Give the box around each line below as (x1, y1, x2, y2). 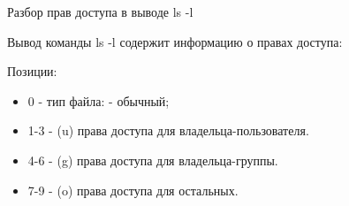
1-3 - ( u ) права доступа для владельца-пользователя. (27, 121, 309, 140)
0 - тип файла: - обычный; (27, 91, 170, 110)
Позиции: (7, 62, 57, 80)
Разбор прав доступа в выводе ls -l (7, 3, 193, 20)
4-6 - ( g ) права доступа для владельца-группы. (27, 150, 278, 169)
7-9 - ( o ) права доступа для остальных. (27, 180, 239, 199)
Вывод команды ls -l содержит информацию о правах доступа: (7, 32, 343, 50)
